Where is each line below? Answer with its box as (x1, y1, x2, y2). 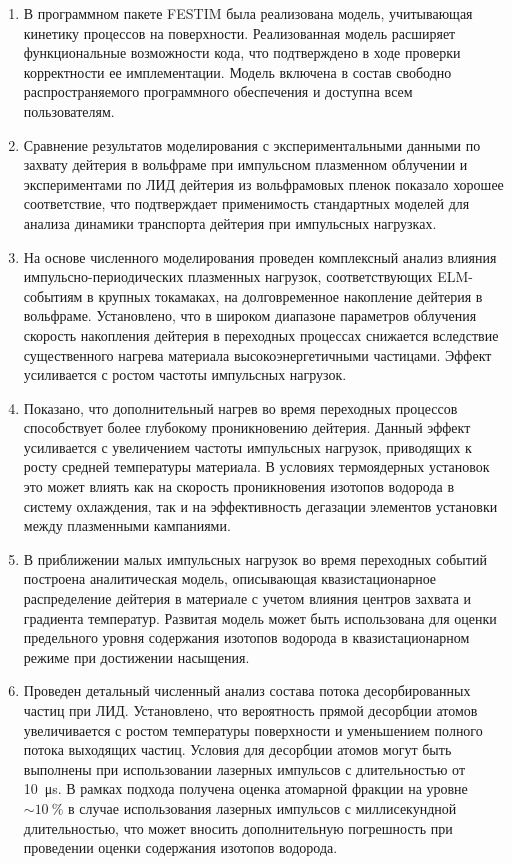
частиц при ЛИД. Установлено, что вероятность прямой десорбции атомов (23, 700, 478, 720)
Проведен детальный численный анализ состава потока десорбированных (23, 680, 471, 701)
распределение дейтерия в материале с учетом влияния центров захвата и (23, 588, 471, 609)
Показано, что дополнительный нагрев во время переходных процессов (23, 397, 458, 418)
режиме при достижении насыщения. (23, 646, 250, 667)
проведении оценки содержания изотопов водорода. (23, 837, 338, 858)
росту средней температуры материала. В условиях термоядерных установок (23, 456, 490, 477)
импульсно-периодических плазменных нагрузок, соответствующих (23, 266, 433, 287)
